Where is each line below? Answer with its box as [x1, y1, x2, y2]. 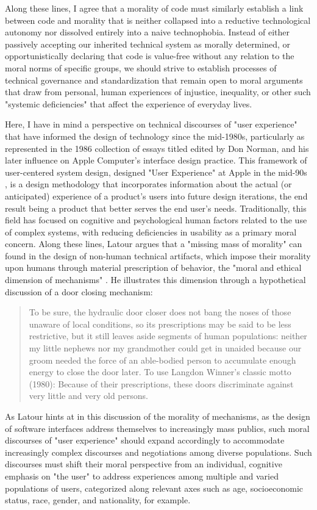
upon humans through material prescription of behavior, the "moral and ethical [5, 261, 302, 274]
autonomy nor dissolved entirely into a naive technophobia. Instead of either [5, 26, 290, 38]
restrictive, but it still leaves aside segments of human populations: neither [29, 329, 307, 342]
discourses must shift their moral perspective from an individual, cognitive [5, 458, 282, 470]
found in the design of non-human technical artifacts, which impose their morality [5, 249, 311, 262]
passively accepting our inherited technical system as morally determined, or [5, 37, 291, 50]
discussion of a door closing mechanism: [5, 285, 153, 298]
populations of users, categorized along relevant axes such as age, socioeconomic [5, 481, 304, 494]
